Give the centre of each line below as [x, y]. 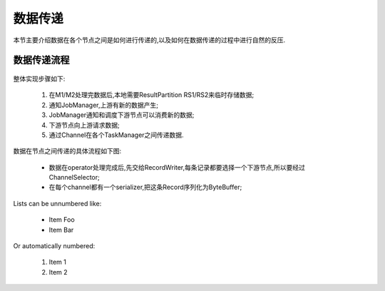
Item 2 [58, 272]
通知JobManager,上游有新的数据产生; [103, 105]
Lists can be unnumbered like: [57, 203]
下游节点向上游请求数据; [84, 125]
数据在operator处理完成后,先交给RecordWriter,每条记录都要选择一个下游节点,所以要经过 [177, 167]
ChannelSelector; [74, 178]
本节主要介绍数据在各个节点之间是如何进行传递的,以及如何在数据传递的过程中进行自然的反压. [149, 40]
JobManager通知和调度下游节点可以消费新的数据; [122, 115]
